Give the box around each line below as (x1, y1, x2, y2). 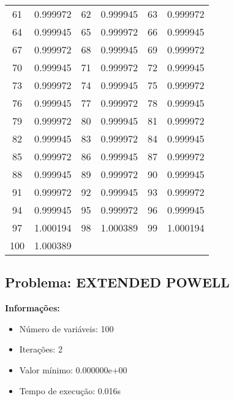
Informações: (5, 302, 60, 314)
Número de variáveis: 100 (19, 322, 114, 335)
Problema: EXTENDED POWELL (5, 273, 230, 292)
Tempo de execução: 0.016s (19, 384, 121, 397)
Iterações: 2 (19, 343, 62, 356)
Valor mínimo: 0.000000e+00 (19, 363, 127, 376)
